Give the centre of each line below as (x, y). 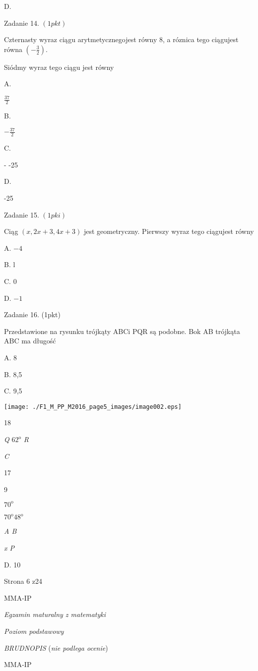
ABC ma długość (30, 341)
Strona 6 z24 (23, 581)
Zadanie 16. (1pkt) (32, 314)
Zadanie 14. (22, 23)
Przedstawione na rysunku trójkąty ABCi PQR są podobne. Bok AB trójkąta (122, 331)
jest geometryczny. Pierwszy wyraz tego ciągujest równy (169, 231)
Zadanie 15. (22, 214)
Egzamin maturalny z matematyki (55, 614)
